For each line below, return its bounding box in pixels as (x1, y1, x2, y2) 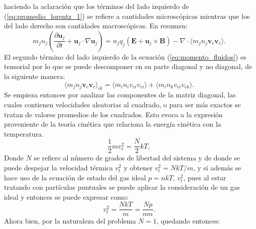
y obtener (123, 162, 153, 172)
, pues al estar (183, 172, 226, 182)
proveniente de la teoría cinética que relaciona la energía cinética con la (4, 119, 221, 129)
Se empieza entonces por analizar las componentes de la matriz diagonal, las (4, 89, 236, 100)
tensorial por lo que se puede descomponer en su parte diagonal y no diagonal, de (4, 61, 253, 72)
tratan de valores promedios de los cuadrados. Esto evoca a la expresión (4, 109, 223, 119)
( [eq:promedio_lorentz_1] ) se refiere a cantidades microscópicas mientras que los (4, 10, 250, 21)
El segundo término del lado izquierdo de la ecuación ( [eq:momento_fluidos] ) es (4, 51, 247, 62)
